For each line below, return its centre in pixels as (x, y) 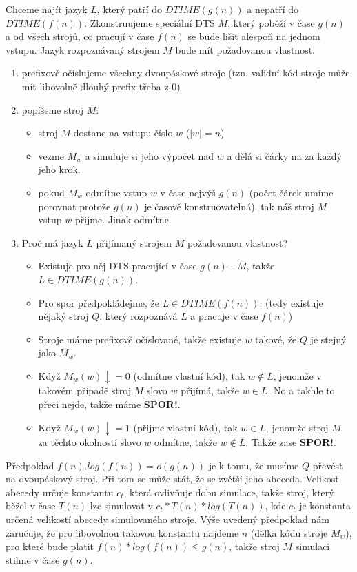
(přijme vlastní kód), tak (185, 427)
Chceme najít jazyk (47, 9)
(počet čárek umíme (291, 192)
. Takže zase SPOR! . (291, 442)
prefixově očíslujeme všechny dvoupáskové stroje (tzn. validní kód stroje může (186, 73)
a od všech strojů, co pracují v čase (80, 36)
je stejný (328, 339)
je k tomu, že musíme (254, 465)
